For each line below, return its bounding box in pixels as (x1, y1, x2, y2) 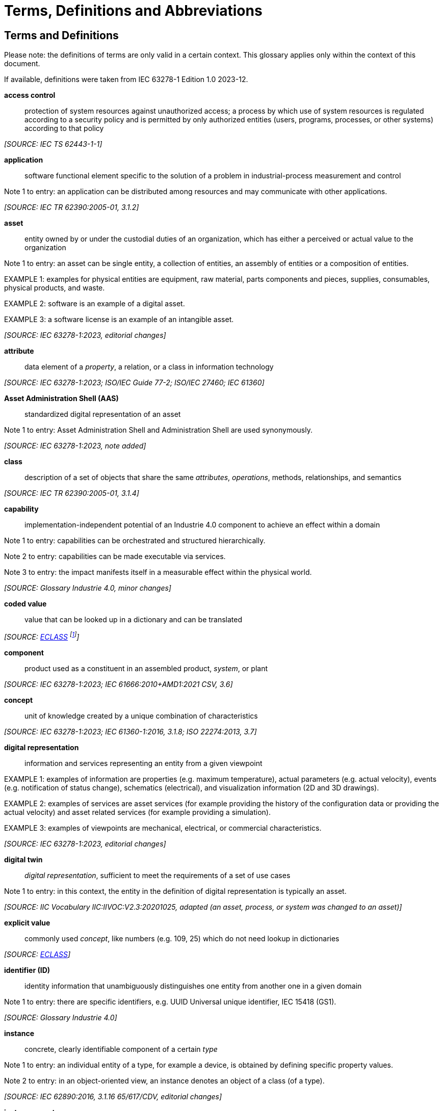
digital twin (4, 855, 43, 864)
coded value (4, 599, 47, 609)
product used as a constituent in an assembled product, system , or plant (24, 664, 268, 673)
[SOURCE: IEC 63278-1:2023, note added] (4, 441, 146, 451)
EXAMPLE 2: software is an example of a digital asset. (4, 299, 185, 308)
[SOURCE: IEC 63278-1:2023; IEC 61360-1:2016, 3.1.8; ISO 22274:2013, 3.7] (4, 727, 257, 736)
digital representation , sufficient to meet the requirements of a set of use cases (24, 870, 291, 880)
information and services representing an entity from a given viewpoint (24, 758, 263, 768)
